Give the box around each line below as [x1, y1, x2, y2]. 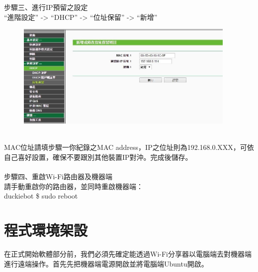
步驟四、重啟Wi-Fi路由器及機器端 [4, 171, 112, 182]
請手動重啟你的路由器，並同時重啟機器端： [4, 181, 143, 191]
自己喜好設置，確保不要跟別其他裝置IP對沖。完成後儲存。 [4, 151, 192, 162]
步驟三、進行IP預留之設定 [4, 1, 88, 12]
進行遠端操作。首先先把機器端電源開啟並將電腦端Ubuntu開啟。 [4, 258, 208, 269]
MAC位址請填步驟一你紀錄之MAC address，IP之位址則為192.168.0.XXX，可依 [4, 142, 254, 152]
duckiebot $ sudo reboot [4, 191, 78, 201]
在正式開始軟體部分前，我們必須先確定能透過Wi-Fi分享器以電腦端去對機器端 [4, 249, 252, 259]
